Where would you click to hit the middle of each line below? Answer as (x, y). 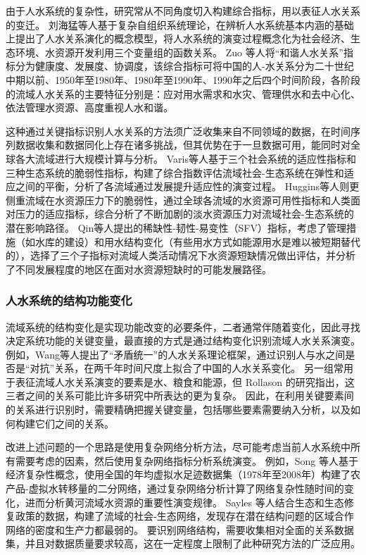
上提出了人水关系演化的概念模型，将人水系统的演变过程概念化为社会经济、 (178, 38)
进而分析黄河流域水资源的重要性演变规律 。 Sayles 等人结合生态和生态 (184, 502)
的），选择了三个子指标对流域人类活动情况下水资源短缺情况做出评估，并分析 (181, 255)
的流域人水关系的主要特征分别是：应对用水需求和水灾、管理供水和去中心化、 (183, 93)
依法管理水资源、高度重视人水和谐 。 (89, 107)
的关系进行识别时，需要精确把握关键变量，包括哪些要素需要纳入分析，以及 (178, 410)
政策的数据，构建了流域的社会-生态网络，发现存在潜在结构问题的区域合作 (184, 516)
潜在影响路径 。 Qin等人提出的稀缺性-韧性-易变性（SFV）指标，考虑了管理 (176, 227)
